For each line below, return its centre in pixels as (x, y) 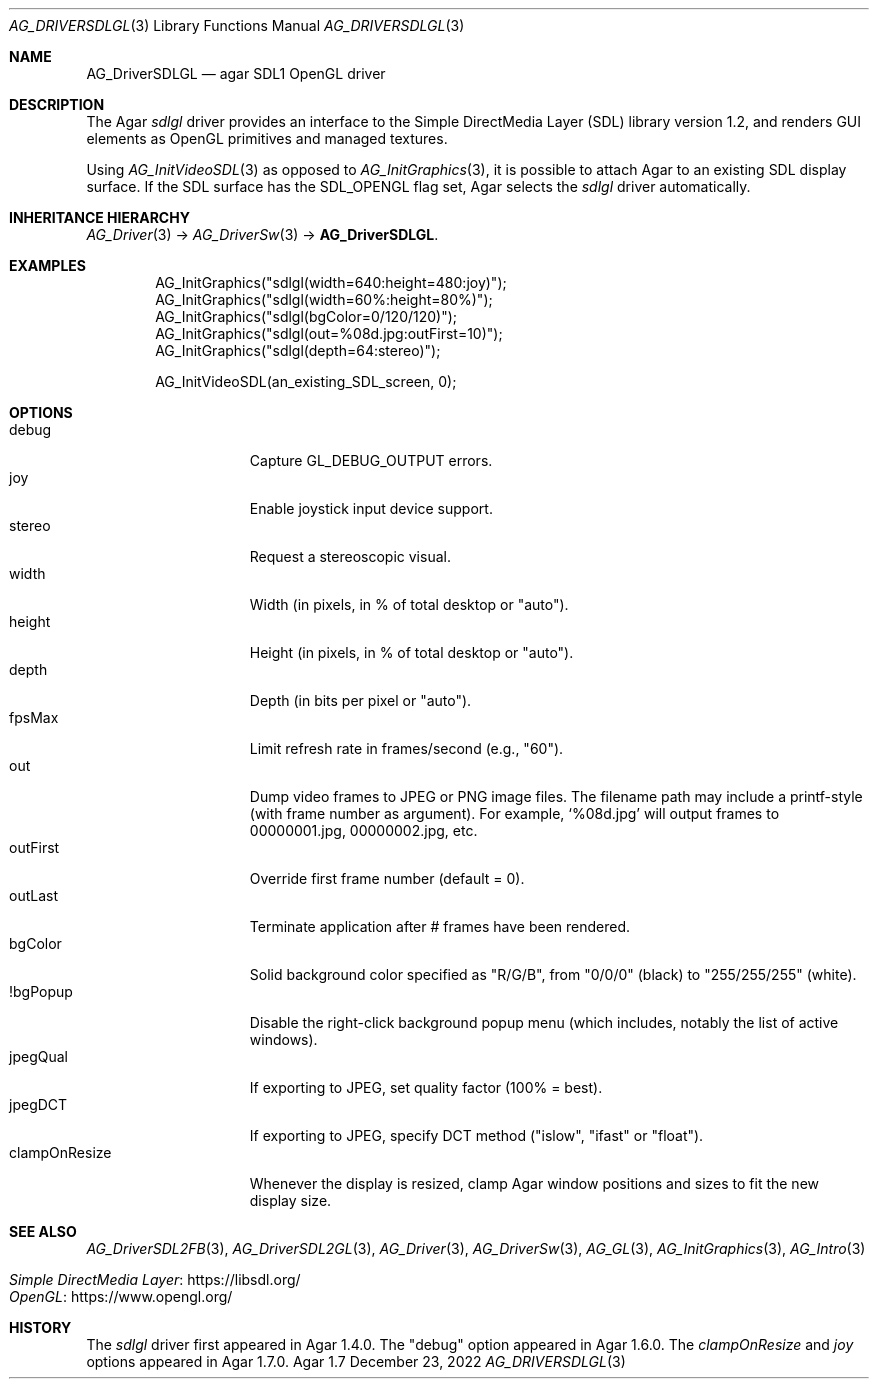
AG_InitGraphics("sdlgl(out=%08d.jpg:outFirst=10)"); (329, 333)
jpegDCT (38, 1104)
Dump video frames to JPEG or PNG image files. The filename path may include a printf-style (556, 796)
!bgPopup (41, 991)
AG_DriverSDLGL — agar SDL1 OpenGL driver (236, 73)
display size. (290, 1200)
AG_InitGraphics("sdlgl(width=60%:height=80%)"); (324, 299)
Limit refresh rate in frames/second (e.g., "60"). (406, 748)
